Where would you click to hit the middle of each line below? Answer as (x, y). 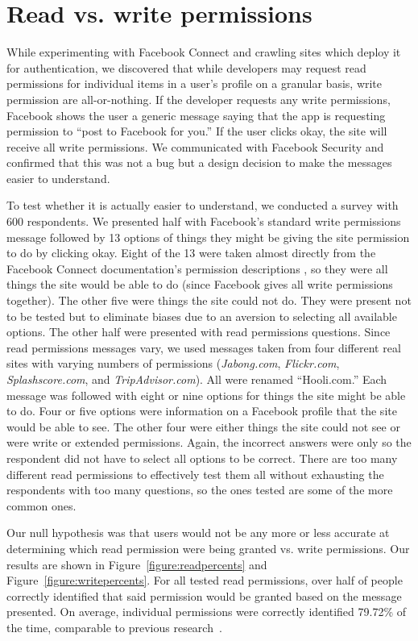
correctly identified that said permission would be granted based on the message (204, 595)
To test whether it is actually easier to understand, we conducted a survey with (203, 205)
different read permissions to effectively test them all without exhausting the (195, 474)
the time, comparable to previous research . (114, 627)
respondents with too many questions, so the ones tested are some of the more (200, 490)
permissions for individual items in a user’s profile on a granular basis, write (195, 83)
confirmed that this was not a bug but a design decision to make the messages (199, 162)
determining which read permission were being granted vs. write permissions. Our (208, 548)
